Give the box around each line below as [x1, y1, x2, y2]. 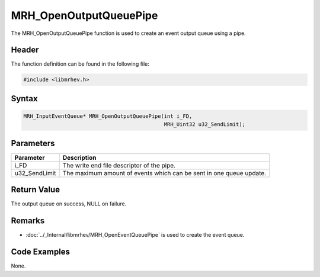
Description [62, 153, 97, 162]
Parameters [11, 138, 55, 148]
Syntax [11, 94, 38, 104]
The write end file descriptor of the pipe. [62, 161, 176, 169]
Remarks [11, 216, 45, 226]
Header [11, 45, 39, 55]
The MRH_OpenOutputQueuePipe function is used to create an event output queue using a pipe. [11, 30, 246, 37]
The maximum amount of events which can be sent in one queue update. [62, 169, 267, 177]
